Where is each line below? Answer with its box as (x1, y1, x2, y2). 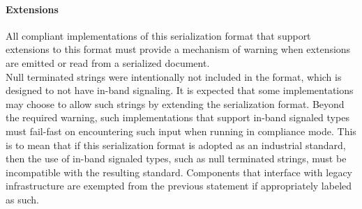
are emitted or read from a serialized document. (6, 55, 210, 70)
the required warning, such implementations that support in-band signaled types (6, 110, 349, 125)
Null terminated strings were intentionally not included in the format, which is (6, 69, 342, 84)
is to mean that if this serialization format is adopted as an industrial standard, (6, 137, 346, 152)
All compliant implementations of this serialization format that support (6, 28, 311, 42)
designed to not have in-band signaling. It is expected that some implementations (6, 83, 354, 98)
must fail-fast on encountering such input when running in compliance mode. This (6, 123, 356, 138)
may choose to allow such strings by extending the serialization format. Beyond (6, 96, 345, 111)
